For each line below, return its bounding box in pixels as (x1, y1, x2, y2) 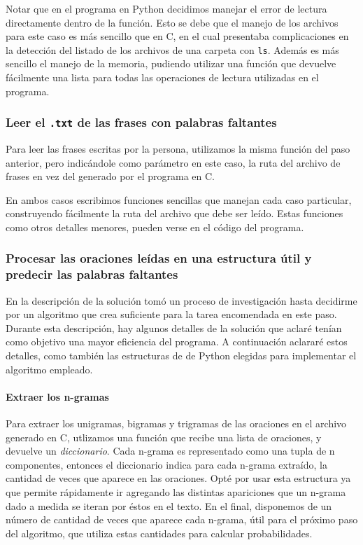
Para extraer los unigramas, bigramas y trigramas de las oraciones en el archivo (6, 416, 347, 431)
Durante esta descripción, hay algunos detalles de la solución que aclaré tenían (6, 320, 342, 335)
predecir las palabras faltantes (6, 265, 178, 283)
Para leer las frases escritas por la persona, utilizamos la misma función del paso (6, 142, 350, 156)
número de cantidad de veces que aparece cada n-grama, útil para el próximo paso (6, 512, 358, 527)
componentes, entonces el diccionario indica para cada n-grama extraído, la (6, 457, 327, 471)
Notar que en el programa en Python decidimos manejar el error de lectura (6, 1, 327, 15)
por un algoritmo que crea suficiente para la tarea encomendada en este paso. (6, 307, 337, 322)
